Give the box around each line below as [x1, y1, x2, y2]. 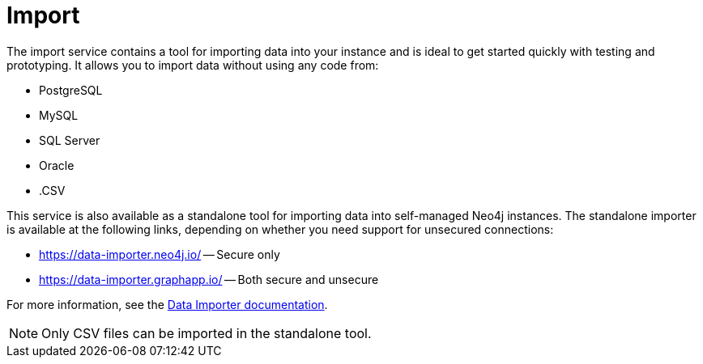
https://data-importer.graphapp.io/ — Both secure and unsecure [39, 272, 379, 286]
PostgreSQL [39, 83, 103, 97]
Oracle [39, 158, 75, 172]
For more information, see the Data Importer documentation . [6, 297, 328, 311]
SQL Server [39, 133, 100, 147]
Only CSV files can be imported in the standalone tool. [41, 324, 372, 341]
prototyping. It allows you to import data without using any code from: [6, 57, 379, 72]
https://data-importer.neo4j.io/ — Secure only [39, 247, 280, 261]
